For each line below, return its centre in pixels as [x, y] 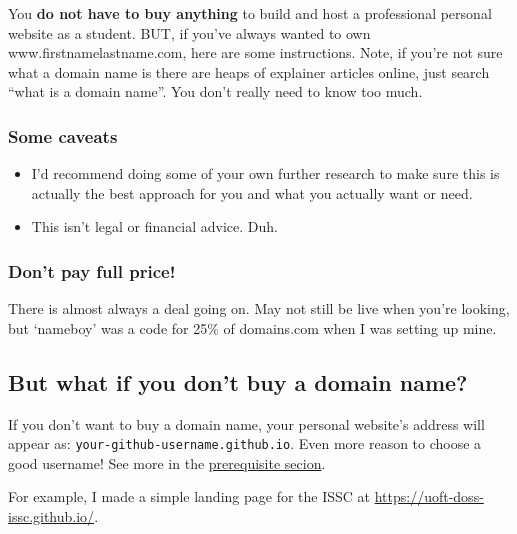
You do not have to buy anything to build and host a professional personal [250, 13]
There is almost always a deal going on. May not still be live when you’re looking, [259, 308]
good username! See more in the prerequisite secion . [167, 462]
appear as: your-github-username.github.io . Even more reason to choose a [245, 443]
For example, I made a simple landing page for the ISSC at [189, 496]
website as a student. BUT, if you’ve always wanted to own [189, 32]
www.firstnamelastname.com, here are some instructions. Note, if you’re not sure [255, 52]
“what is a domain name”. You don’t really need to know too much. [215, 91]
